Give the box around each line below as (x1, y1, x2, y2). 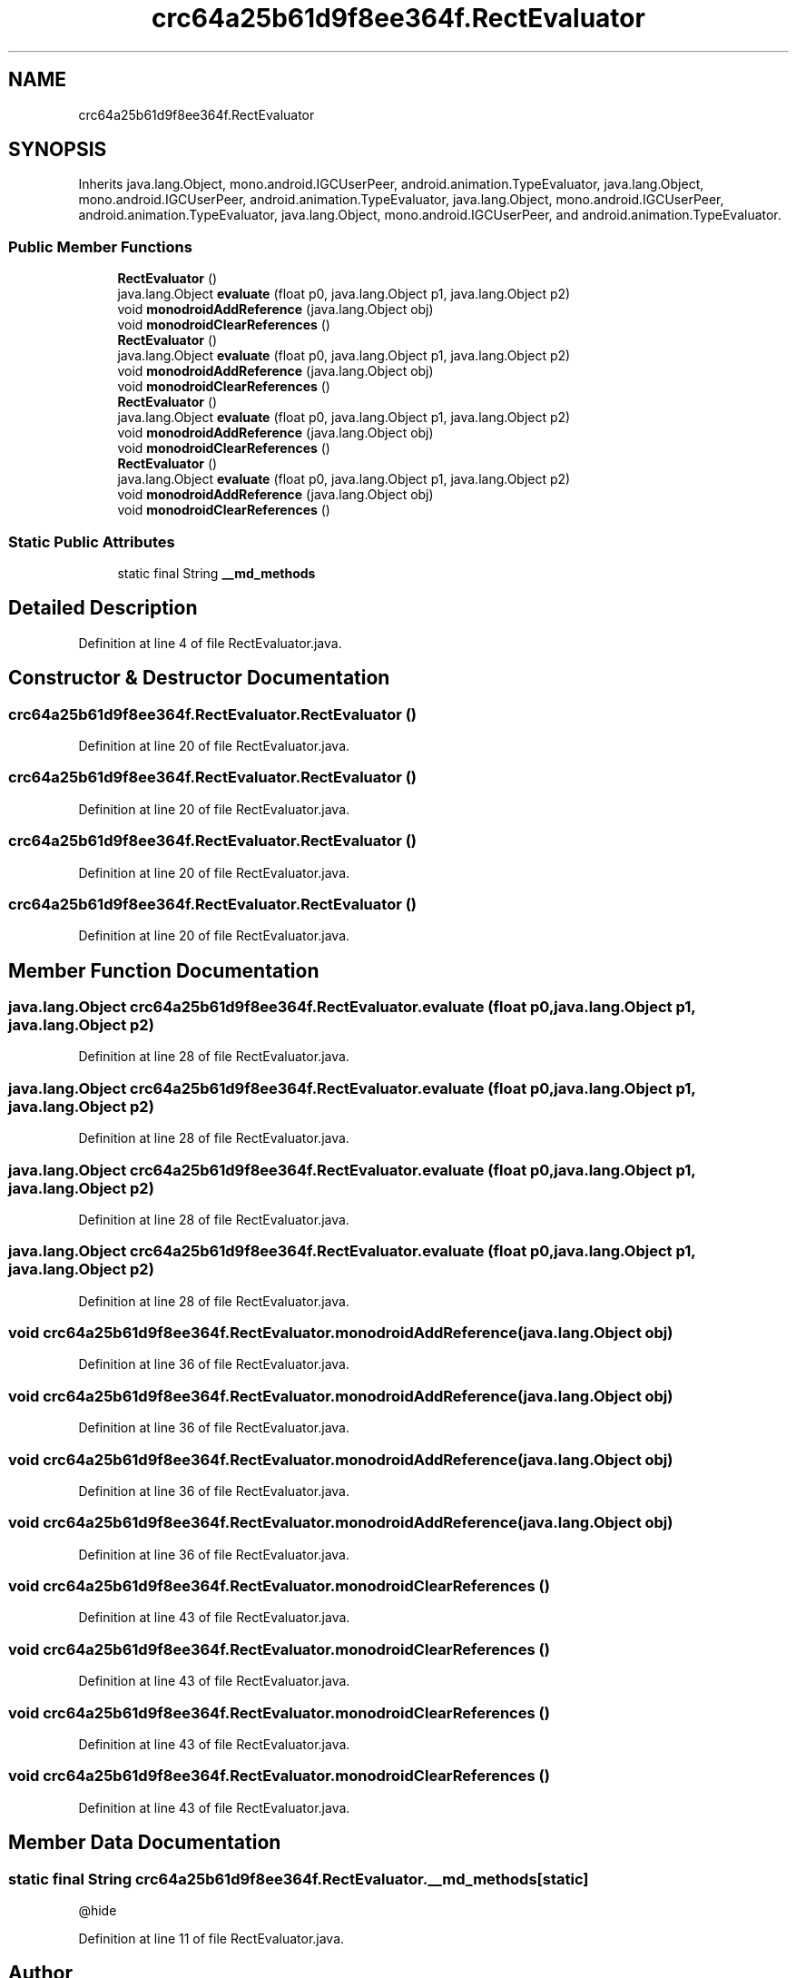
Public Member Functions (8, 237, 192, 256)
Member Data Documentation (8, 1831, 281, 1855)
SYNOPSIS (8, 138, 107, 162)
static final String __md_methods (117, 565, 316, 581)
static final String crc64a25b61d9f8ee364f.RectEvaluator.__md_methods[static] (8, 1869, 589, 1888)
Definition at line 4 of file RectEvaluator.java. (78, 635, 342, 651)
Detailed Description (8, 596, 198, 620)
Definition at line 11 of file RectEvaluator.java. (78, 1930, 345, 1946)
